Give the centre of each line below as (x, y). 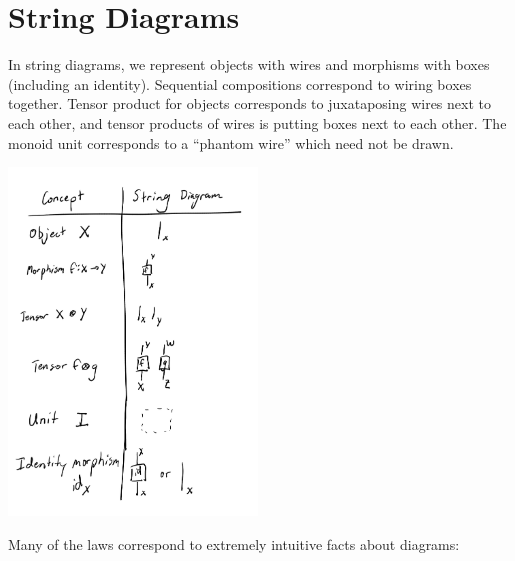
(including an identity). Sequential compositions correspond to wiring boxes (240, 83)
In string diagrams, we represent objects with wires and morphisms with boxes (249, 64)
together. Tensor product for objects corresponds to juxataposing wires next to (249, 103)
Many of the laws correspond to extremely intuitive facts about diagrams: (234, 543)
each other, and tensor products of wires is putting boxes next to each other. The (257, 122)
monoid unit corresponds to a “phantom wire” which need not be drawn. (231, 142)
